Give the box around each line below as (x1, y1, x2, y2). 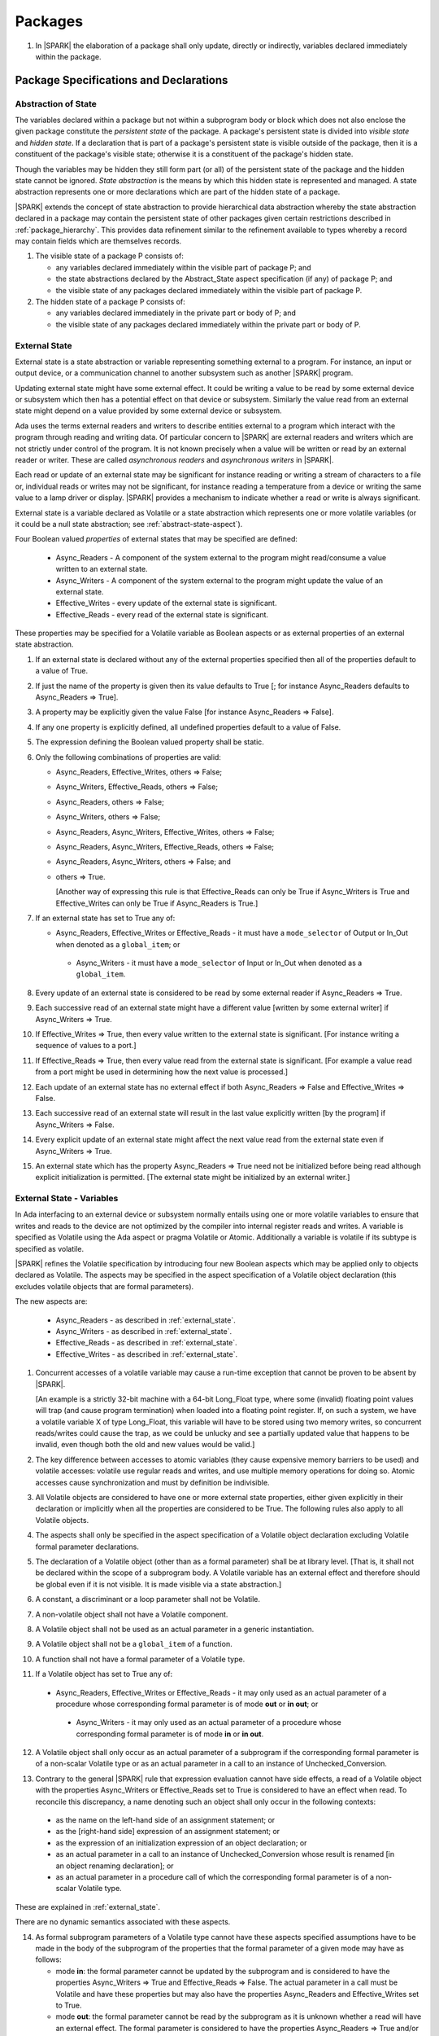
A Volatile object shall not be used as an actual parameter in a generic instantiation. (35, 1624, 315, 1634)
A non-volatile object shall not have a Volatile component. (35, 1609, 228, 1619)
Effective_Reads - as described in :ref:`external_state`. (55, 1338, 237, 1348)
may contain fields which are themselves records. (15, 236, 182, 246)
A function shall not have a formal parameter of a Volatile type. (35, 1654, 246, 1664)
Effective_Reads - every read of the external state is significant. (55, 609, 268, 619)
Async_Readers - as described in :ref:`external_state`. (55, 1315, 236, 1325)
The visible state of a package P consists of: (35, 251, 185, 261)
